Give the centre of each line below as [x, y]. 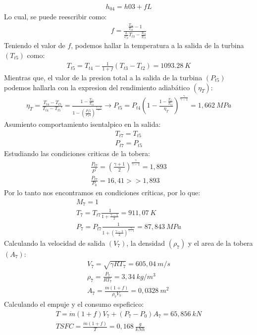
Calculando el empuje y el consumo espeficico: [74, 304]
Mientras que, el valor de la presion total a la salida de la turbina [103, 77]
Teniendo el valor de [35, 45]
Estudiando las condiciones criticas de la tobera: [77, 153]
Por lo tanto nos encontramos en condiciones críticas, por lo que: [102, 192]
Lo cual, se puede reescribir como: [55, 17]
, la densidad [146, 243]
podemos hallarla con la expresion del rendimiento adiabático [97, 87]
